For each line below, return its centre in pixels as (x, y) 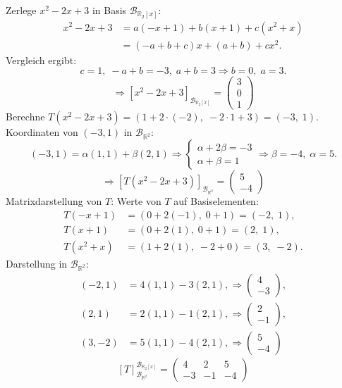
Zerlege (21, 10)
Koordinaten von (42, 132)
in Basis (109, 10)
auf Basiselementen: (216, 201)
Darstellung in (37, 263)
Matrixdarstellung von (54, 201)
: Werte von (136, 201)
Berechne (25, 117)
